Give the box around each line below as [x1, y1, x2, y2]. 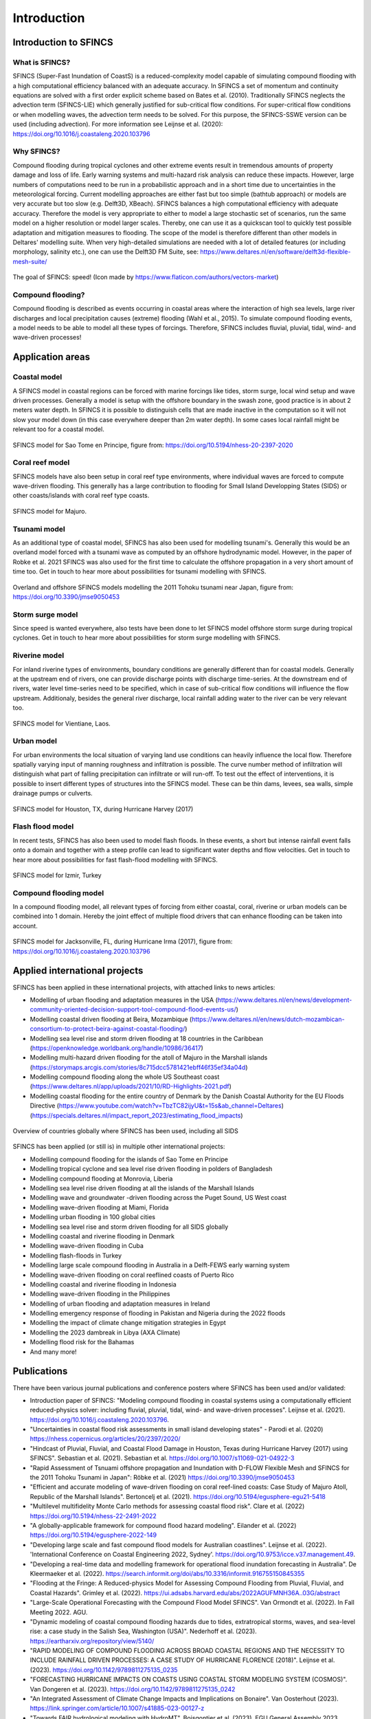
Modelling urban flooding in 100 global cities [30, 1213, 156, 1221]
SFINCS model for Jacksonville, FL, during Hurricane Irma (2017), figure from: [12, 937, 233, 945]
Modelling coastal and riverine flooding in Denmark [30, 1231, 175, 1240]
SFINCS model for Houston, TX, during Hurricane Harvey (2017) [12, 804, 194, 813]
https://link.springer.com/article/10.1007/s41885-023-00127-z [30, 1704, 205, 1712]
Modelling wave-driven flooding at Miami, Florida [30, 1203, 169, 1212]
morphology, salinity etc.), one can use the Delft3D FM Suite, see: [12, 248, 199, 256]
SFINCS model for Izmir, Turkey [12, 871, 102, 879]
